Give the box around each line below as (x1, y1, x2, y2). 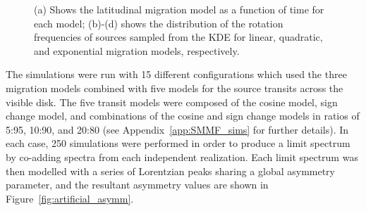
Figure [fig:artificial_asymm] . (6, 191, 134, 205)
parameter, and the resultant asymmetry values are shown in (6, 177, 269, 192)
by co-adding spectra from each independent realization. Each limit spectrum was (6, 149, 358, 164)
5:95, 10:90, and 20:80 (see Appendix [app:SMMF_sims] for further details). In (6, 122, 349, 136)
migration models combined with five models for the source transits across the (6, 80, 343, 95)
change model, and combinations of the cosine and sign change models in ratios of (6, 108, 360, 123)
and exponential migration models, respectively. (34, 43, 240, 58)
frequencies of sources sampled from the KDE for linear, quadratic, (34, 30, 323, 44)
